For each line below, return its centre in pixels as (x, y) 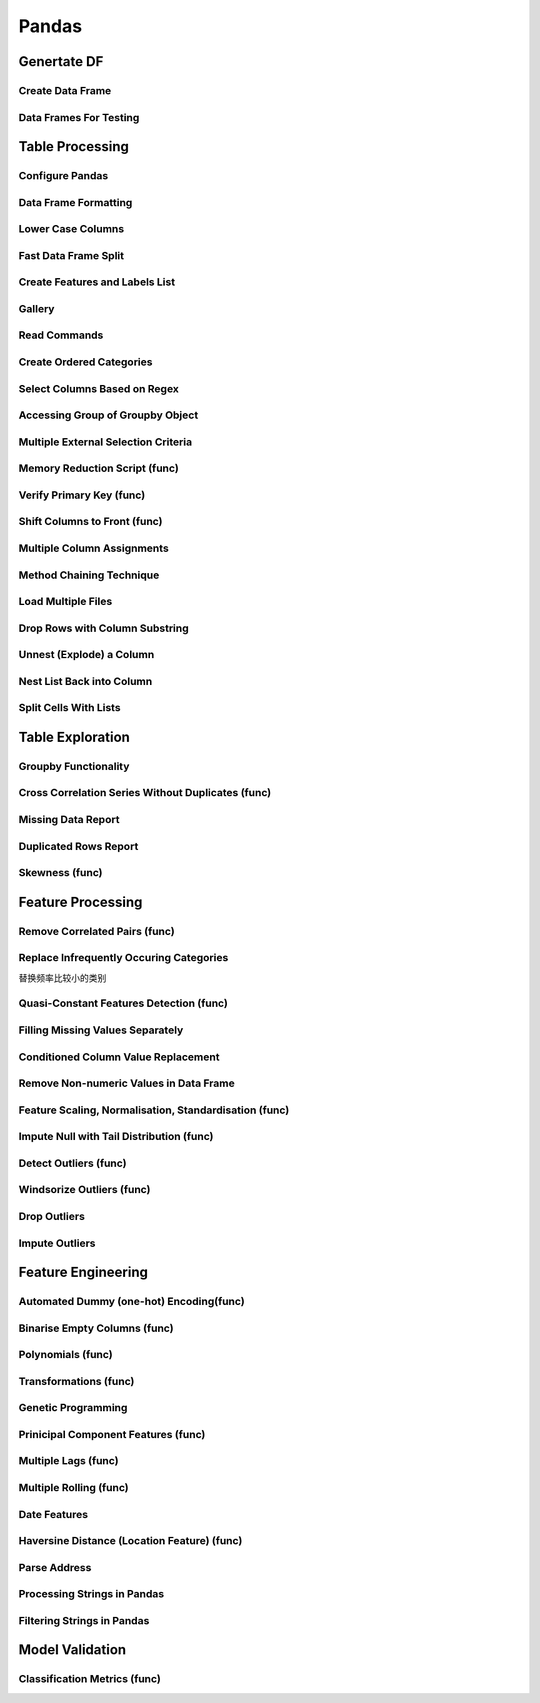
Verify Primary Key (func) (82, 495)
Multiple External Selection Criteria (105, 442)
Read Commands (61, 335)
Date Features (53, 1514)
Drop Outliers (51, 1216)
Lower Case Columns (71, 229)
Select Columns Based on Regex (99, 388)
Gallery (36, 308)
